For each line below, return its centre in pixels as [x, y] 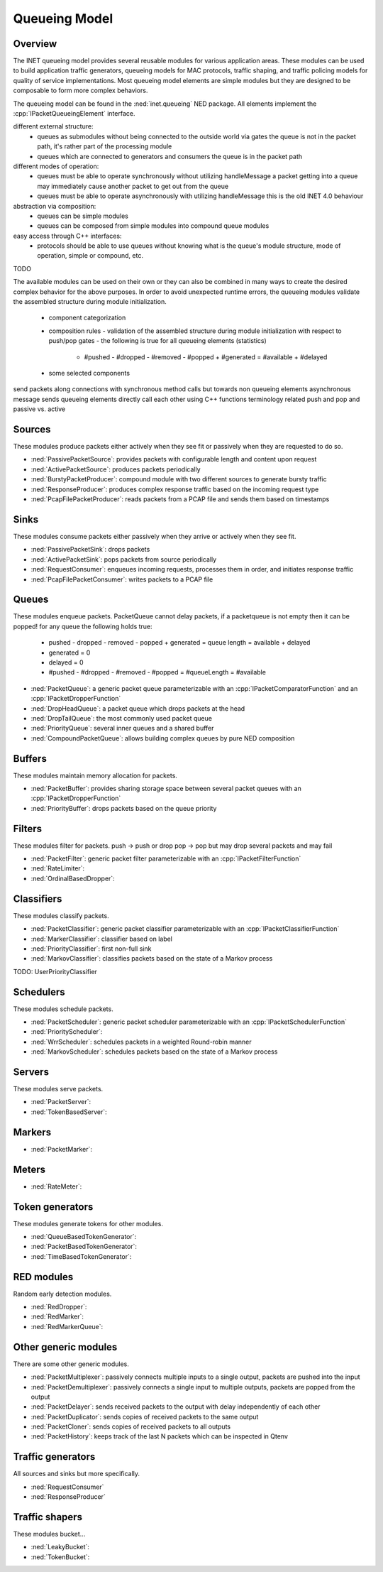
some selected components [89, 373]
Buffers [30, 759]
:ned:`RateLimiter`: [58, 868]
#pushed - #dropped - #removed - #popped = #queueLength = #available [157, 672]
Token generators [53, 1207]
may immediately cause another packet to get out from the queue [133, 186]
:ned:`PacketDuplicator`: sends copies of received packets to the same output [145, 1417]
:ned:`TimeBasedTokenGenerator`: [81, 1256]
